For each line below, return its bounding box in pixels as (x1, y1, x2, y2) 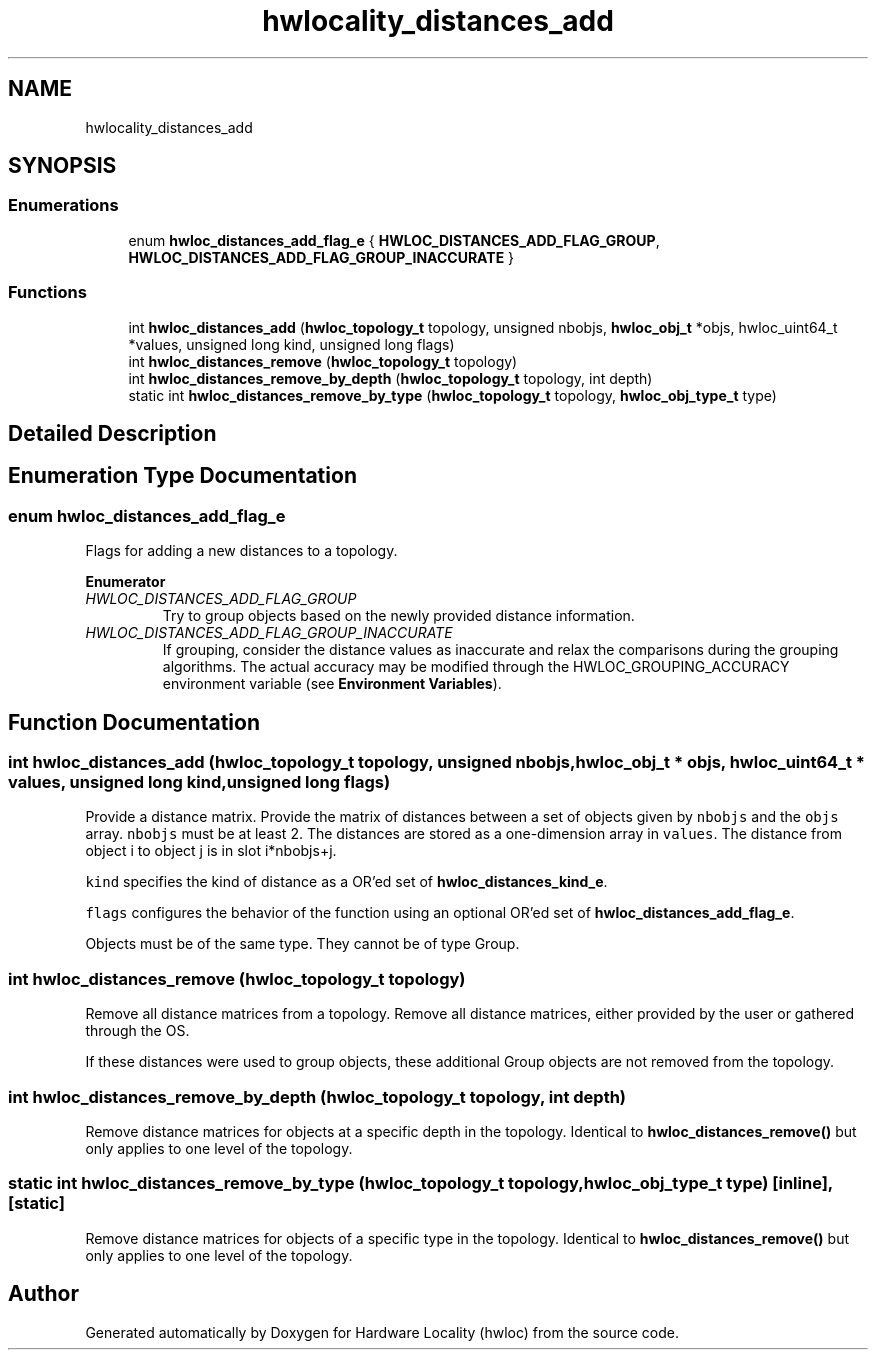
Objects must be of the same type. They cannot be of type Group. (85, 935, 520, 953)
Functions (8, 282, 87, 303)
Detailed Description (8, 420, 217, 446)
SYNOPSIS (8, 153, 117, 179)
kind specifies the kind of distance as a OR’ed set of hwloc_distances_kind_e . (85, 873, 608, 891)
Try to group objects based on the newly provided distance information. (162, 607, 635, 625)
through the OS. (85, 1022, 190, 1040)
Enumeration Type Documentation (8, 463, 357, 489)
